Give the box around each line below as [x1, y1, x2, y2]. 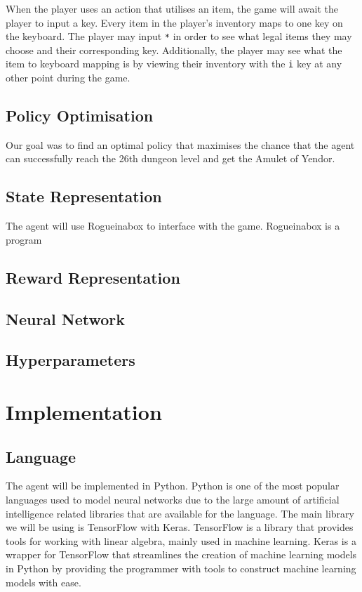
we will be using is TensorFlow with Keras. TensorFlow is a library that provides [6, 520, 354, 534]
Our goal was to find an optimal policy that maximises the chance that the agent [6, 137, 355, 152]
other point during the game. [6, 70, 130, 85]
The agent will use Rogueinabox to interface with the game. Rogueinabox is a [6, 218, 340, 233]
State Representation [6, 185, 162, 207]
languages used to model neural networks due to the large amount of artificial [6, 492, 340, 506]
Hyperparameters [6, 349, 135, 371]
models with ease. [6, 574, 81, 589]
